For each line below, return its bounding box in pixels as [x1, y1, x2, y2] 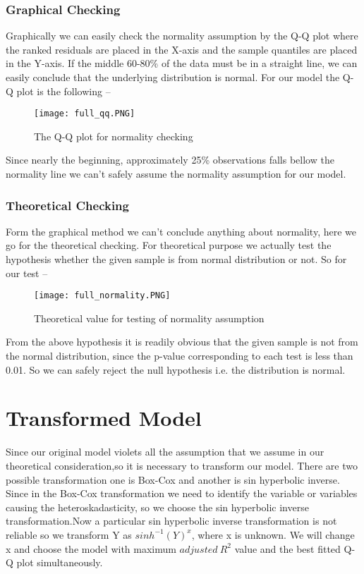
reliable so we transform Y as [6, 527, 132, 542]
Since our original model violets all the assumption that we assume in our [6, 444, 324, 459]
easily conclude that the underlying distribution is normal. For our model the [6, 70, 340, 84]
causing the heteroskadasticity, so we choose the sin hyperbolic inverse [6, 499, 309, 514]
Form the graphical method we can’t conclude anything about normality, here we [6, 224, 356, 238]
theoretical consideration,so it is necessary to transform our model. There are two [6, 458, 358, 472]
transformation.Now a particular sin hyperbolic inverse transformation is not [6, 513, 337, 528]
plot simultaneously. [16, 555, 103, 570]
